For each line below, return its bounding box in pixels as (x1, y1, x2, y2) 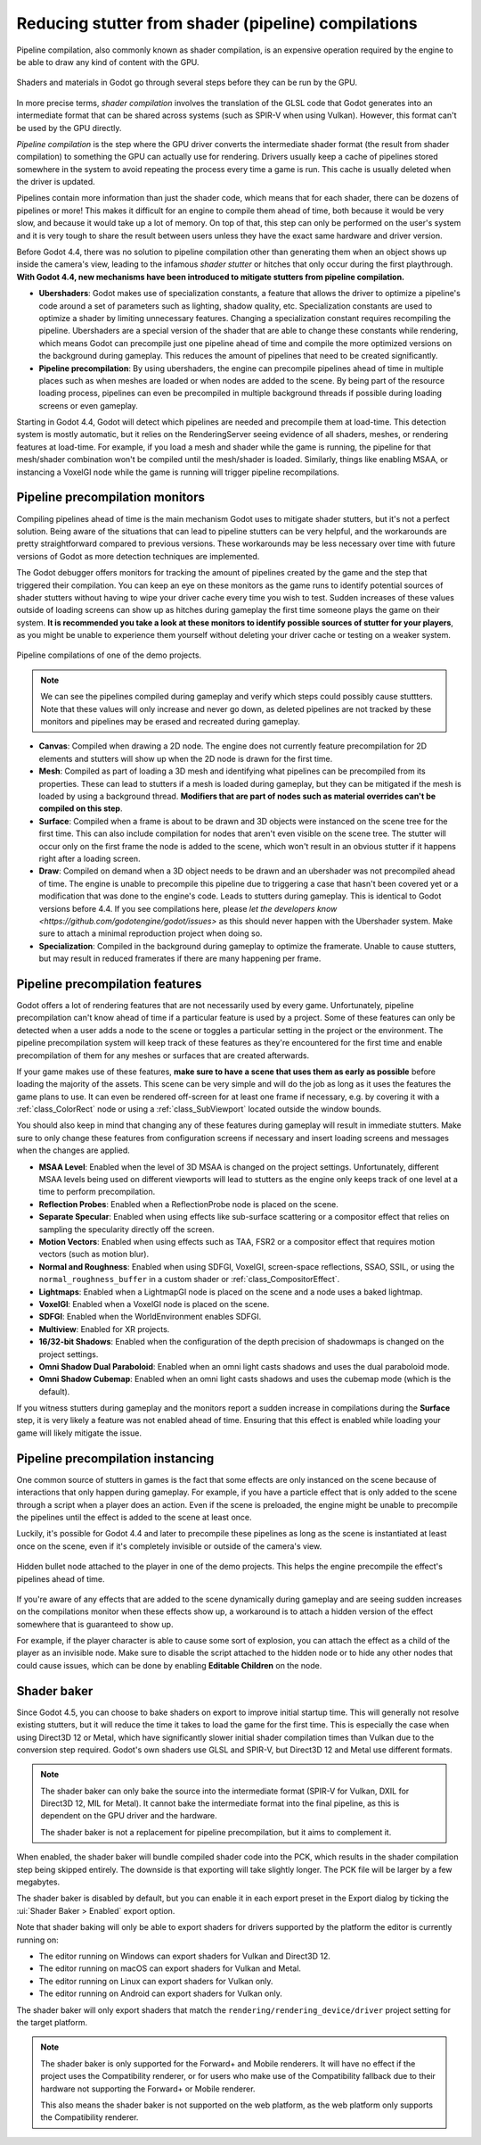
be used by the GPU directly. (16, 122, 122, 133)
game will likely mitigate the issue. (16, 1428, 143, 1438)
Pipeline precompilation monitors (16, 490, 205, 505)
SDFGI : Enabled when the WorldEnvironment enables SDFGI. (38, 1312, 262, 1322)
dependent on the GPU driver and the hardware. (40, 1810, 217, 1821)
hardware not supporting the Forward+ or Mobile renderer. (40, 2083, 256, 2094)
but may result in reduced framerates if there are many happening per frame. (38, 953, 322, 964)
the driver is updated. (16, 177, 95, 187)
